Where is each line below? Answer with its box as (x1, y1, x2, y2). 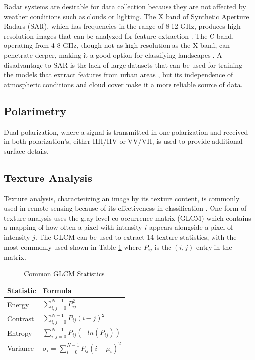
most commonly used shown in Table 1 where (4, 241, 142, 252)
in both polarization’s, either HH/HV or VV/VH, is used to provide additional (4, 136, 243, 146)
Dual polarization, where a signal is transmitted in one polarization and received (4, 126, 248, 136)
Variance (7, 342, 34, 353)
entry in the (196, 241, 232, 252)
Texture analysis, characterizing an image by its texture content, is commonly (4, 193, 240, 203)
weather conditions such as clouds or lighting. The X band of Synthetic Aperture (4, 11, 249, 21)
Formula (43, 285, 72, 296)
